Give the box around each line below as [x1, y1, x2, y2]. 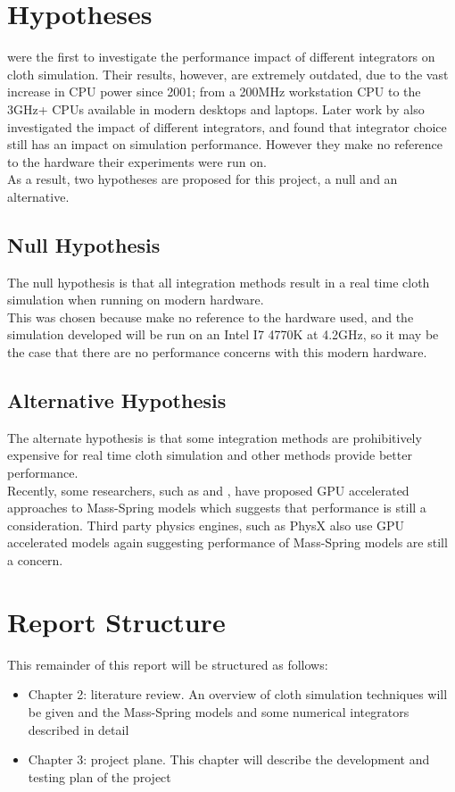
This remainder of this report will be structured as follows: [7, 654, 328, 673]
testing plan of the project [28, 767, 171, 786]
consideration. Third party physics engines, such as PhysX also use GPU [7, 515, 405, 534]
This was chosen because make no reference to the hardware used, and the [7, 307, 414, 326]
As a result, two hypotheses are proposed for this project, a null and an [7, 170, 398, 188]
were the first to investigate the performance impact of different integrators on [7, 47, 435, 66]
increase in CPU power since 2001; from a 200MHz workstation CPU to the [7, 82, 421, 101]
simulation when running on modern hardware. [7, 290, 264, 309]
